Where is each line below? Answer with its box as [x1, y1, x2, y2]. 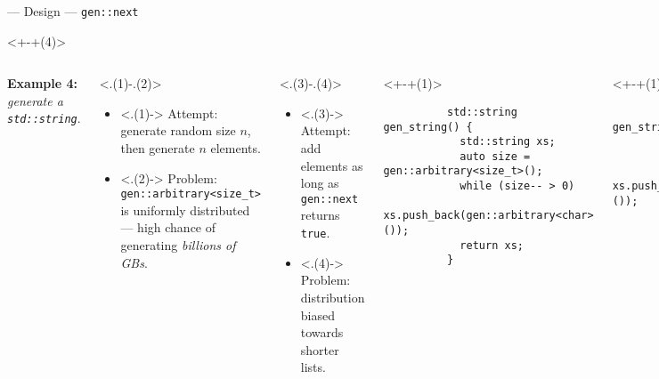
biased [300, 305, 335, 324]
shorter [300, 340, 339, 359]
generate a [7, 91, 63, 109]
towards [300, 323, 344, 342]
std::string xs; [460, 135, 556, 149]
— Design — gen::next [7, 2, 139, 20]
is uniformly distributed [120, 200, 250, 219]
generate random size [120, 121, 236, 140]
